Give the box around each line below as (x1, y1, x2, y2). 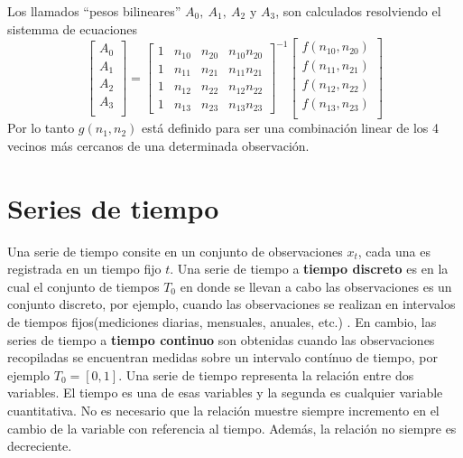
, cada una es (357, 241, 431, 260)
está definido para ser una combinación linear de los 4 (142, 118, 439, 137)
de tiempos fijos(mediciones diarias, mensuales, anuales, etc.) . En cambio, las (7, 313, 437, 332)
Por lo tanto (7, 118, 75, 137)
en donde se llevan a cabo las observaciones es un (180, 276, 452, 295)
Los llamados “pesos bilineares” (7, 2, 181, 20)
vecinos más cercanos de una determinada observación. (7, 136, 310, 154)
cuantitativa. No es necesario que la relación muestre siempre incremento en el (7, 401, 440, 419)
